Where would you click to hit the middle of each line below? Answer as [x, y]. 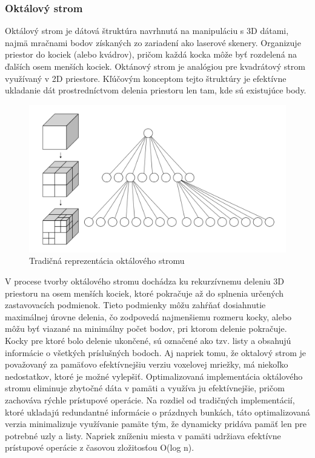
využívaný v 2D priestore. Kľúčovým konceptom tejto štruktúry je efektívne [146, 78]
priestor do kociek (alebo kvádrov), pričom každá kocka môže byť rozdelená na [151, 54]
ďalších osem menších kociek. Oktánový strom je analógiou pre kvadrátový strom [155, 66]
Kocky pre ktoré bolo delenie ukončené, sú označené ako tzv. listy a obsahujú [148, 340]
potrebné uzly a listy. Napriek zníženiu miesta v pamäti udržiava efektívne [143, 435]
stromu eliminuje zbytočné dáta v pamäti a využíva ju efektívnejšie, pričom [145, 388]
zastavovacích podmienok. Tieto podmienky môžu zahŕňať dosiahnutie [135, 305]
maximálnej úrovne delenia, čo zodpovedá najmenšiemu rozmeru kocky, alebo [148, 316]
